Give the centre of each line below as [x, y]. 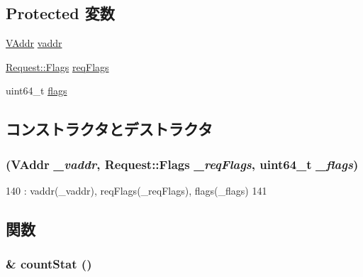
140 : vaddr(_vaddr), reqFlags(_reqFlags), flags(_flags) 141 [136, 190]
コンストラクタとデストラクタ [109, 129]
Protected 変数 [60, 13]
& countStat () [49, 264]
